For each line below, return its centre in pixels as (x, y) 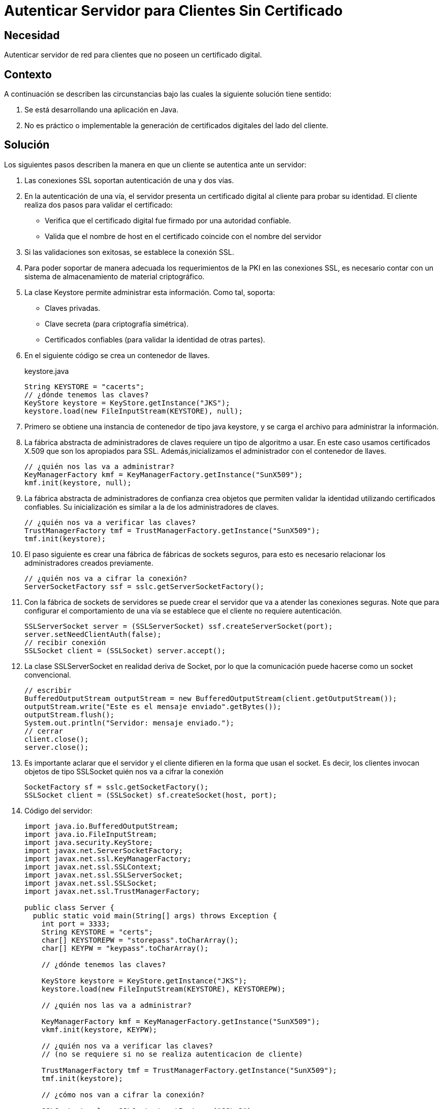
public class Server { (70, 907)
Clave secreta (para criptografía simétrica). (117, 324)
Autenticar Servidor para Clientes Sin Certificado (173, 11)
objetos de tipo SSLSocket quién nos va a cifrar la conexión (124, 771)
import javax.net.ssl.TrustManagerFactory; (112, 891)
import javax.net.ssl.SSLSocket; (91, 883)
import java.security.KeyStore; (89, 842)
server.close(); (57, 747)
